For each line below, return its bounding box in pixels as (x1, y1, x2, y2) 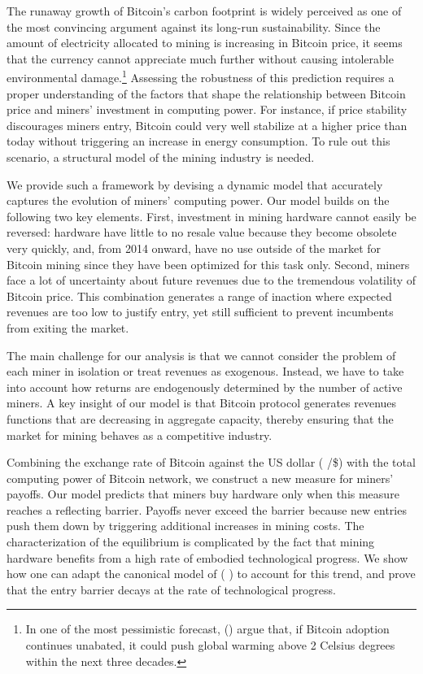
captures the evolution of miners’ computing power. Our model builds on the (7, 192, 390, 209)
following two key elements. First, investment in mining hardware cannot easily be (7, 207, 416, 224)
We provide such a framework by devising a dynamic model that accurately (7, 176, 383, 193)
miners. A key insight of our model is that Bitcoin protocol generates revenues (7, 394, 397, 411)
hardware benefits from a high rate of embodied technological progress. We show (7, 549, 408, 566)
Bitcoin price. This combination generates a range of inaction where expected (7, 287, 392, 304)
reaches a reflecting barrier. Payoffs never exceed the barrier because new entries (7, 501, 407, 518)
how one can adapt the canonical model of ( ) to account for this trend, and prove (7, 565, 416, 582)
